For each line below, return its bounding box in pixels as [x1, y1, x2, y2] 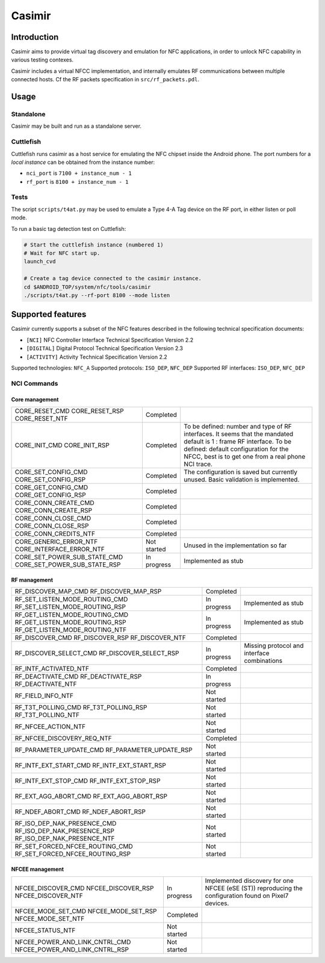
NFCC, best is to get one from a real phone [184, 452, 306, 460]
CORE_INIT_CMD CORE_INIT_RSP [14, 441, 110, 449]
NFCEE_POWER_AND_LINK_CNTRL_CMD [14, 938, 131, 946]
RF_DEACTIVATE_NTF [14, 680, 77, 688]
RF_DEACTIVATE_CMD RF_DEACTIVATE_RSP [14, 672, 142, 680]
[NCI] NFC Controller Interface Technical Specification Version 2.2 [26, 336, 194, 343]
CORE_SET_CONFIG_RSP [14, 475, 86, 483]
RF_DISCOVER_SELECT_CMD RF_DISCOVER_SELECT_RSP [14, 648, 180, 657]
